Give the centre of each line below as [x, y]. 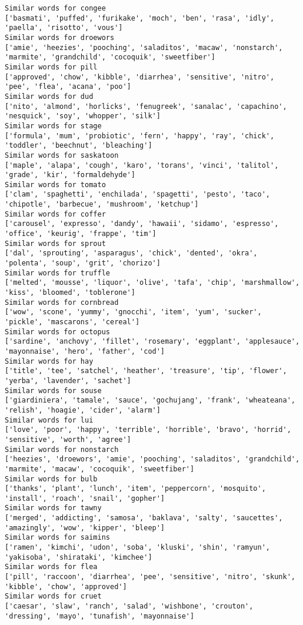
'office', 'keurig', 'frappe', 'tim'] [81, 234]
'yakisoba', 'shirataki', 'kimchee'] [79, 557]
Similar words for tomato [55, 184]
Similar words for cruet [53, 596]
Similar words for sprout [55, 243]
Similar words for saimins [57, 538]
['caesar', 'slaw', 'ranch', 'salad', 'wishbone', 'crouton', [129, 606]
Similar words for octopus [57, 332]
